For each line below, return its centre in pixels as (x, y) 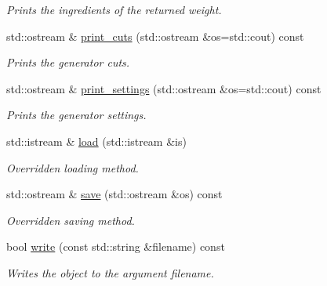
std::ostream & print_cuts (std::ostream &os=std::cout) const (155, 36)
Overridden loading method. (73, 167)
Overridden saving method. (71, 220)
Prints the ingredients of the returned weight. (114, 9)
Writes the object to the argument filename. (110, 272)
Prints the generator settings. (76, 115)
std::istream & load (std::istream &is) (96, 141)
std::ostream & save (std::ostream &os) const (114, 194)
